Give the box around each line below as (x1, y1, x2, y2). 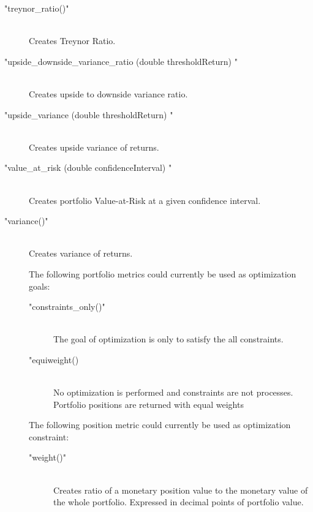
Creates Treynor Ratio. (29, 34, 116, 47)
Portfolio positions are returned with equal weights (53, 397, 244, 410)
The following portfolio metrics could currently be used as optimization (29, 267, 296, 280)
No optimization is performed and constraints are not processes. (53, 386, 293, 399)
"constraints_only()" (29, 300, 105, 313)
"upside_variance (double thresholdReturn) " (4, 108, 173, 121)
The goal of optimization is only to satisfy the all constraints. (53, 333, 284, 345)
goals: (29, 279, 50, 292)
